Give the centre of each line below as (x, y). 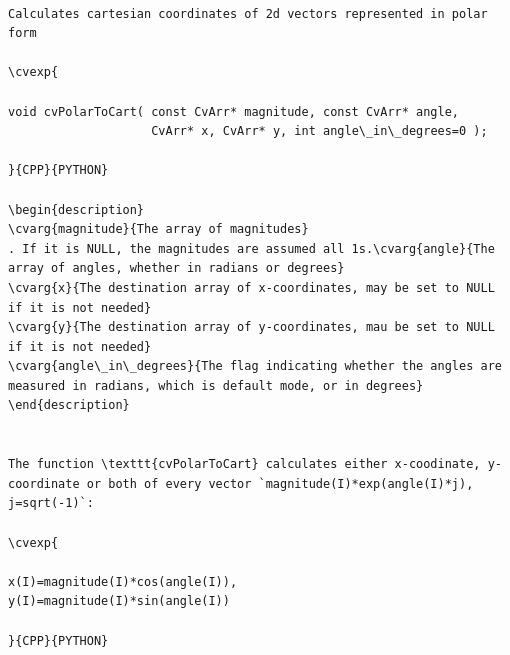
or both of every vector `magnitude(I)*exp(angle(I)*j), (280, 483)
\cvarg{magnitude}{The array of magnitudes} (158, 229)
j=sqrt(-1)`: (51, 503)
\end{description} (69, 405)
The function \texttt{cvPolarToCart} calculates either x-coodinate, (244, 464)
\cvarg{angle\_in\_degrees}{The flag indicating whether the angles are (255, 366)
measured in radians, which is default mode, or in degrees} (216, 385)
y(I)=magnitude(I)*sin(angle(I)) (119, 601)
